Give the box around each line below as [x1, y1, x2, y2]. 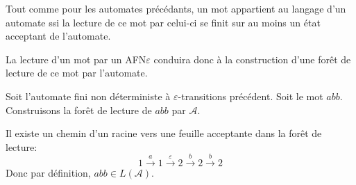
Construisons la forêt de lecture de [6, 102, 152, 117]
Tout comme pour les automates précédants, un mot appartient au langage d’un [6, 1, 346, 15]
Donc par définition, [6, 166, 91, 180]
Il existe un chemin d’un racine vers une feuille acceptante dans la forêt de [6, 126, 322, 140]
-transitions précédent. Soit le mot [178, 88, 323, 103]
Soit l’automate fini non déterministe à [6, 88, 171, 103]
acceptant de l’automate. [6, 29, 111, 43]
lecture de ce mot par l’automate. [6, 65, 148, 80]
